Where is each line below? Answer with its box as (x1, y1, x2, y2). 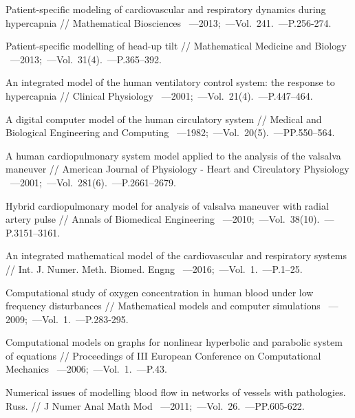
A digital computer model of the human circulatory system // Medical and (6, 111, 322, 126)
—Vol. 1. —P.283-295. (32, 311, 129, 326)
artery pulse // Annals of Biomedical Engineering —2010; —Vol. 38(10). (6, 212, 320, 226)
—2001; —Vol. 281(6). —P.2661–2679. (10, 175, 176, 189)
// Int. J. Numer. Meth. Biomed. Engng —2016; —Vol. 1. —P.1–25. (6, 261, 303, 276)
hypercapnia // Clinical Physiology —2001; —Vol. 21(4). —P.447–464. (6, 88, 313, 102)
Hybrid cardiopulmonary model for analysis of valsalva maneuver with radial (6, 198, 329, 212)
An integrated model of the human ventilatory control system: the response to (6, 75, 335, 89)
